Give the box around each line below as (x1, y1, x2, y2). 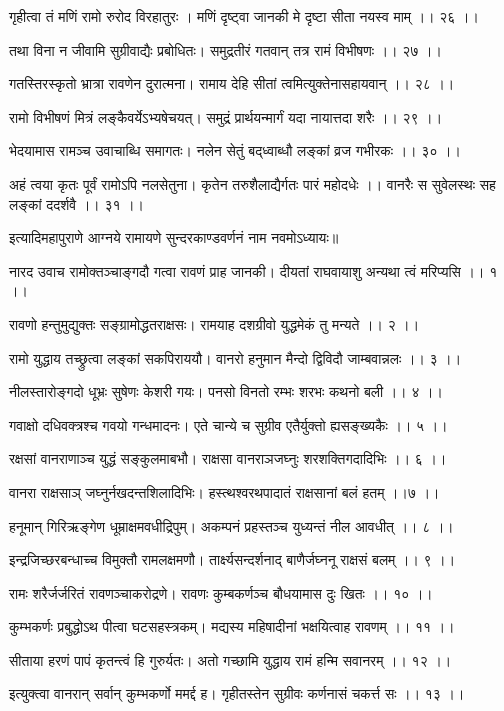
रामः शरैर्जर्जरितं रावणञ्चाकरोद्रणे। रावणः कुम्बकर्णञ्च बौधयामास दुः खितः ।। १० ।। (9, 582, 433, 603)
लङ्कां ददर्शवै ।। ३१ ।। (9, 193, 145, 214)
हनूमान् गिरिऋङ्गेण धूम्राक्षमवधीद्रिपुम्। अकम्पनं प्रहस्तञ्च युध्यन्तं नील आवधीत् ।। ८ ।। (9, 515, 454, 536)
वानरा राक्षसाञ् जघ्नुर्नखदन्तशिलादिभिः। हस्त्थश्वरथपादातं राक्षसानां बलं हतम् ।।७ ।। (9, 481, 440, 502)
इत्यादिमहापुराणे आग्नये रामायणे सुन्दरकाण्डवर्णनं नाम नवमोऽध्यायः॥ (9, 227, 339, 248)
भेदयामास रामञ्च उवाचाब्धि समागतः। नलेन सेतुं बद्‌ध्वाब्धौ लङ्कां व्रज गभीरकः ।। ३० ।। (9, 140, 461, 161)
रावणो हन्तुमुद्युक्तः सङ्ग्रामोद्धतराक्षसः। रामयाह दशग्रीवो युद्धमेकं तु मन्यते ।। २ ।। (9, 313, 420, 334)
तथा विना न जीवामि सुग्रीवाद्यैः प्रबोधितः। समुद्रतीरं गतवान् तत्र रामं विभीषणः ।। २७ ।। (9, 39, 442, 60)
